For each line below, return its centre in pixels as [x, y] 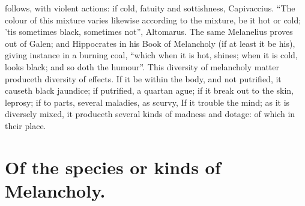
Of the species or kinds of [113, 167]
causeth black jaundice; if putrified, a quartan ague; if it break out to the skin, [149, 90]
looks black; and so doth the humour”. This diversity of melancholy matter [142, 66]
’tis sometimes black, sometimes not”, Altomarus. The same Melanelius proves [149, 32]
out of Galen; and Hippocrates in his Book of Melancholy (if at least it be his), [150, 43]
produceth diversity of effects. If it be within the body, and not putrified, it [143, 78]
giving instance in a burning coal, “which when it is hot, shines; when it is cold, [151, 55]
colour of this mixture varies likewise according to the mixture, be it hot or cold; [153, 20]
